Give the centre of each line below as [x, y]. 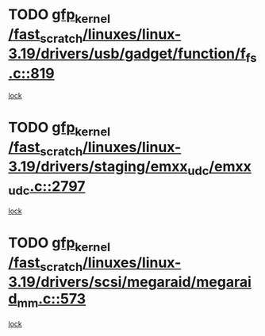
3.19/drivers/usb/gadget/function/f [127, 54]
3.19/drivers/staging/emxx [98, 167]
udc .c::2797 [47, 187]
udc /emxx [219, 168]
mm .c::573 [52, 300]
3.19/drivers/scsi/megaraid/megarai [130, 282]
